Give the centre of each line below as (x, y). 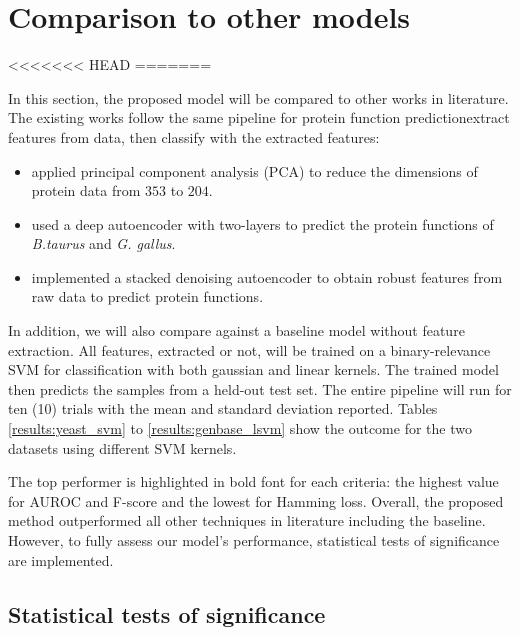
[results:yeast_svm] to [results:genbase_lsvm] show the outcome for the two (240, 428)
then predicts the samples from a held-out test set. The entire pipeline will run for (260, 388)
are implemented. (61, 559)
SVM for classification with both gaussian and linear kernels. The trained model (253, 369)
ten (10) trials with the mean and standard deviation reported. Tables (223, 408)
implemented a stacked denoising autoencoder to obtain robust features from (267, 276)
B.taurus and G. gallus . (103, 243)
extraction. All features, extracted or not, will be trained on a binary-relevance (249, 349)
